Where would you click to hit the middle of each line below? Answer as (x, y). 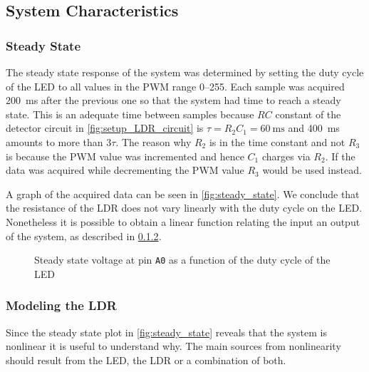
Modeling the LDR (61, 305)
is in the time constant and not (277, 141)
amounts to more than (54, 141)
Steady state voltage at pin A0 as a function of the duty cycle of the (182, 260)
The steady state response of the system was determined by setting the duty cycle (185, 72)
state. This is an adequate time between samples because (130, 114)
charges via (286, 156)
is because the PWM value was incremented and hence (125, 156)
